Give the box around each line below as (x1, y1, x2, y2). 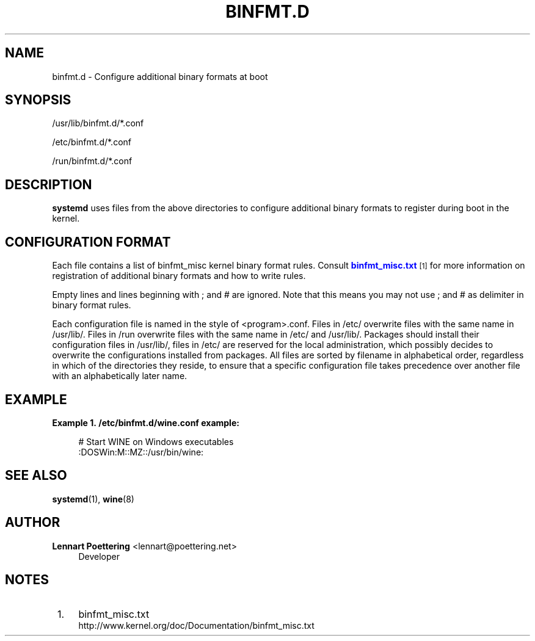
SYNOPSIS (5, 92, 71, 108)
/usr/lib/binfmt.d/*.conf (52, 118, 144, 129)
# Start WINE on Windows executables (78, 436, 234, 447)
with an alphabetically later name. (52, 371, 187, 382)
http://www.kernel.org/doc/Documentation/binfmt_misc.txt (78, 620, 315, 631)
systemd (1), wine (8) (52, 493, 134, 504)
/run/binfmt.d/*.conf (52, 156, 133, 167)
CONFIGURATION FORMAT (5, 234, 171, 250)
